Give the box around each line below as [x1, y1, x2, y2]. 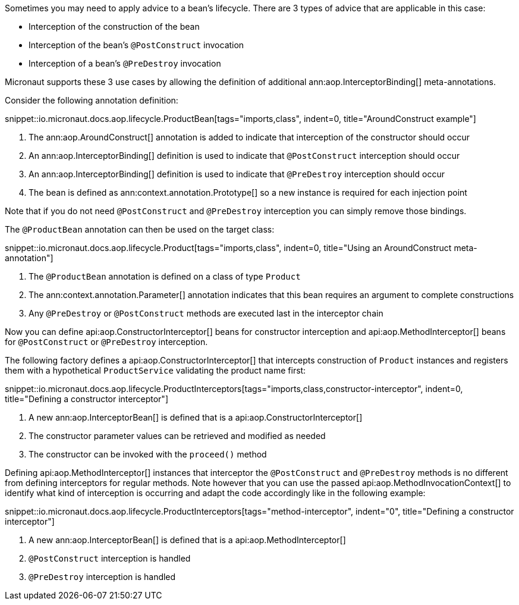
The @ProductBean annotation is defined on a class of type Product [29, 271, 301, 281]
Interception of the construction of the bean [29, 21, 200, 32]
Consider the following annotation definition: [5, 95, 178, 105]
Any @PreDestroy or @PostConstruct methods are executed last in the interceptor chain [29, 308, 383, 318]
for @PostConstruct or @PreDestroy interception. [5, 337, 208, 347]
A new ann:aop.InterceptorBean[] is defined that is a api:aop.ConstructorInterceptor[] [29, 412, 363, 422]
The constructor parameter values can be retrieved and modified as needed [29, 431, 326, 441]
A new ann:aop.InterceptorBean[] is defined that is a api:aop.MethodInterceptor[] [29, 535, 346, 545]
